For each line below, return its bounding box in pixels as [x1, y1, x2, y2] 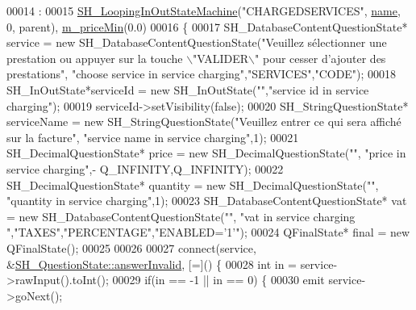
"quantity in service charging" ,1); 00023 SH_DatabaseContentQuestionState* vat [6, 192, 407, 209]
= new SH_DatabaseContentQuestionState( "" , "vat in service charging [6, 207, 356, 224]
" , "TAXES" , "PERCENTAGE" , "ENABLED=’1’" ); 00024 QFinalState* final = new [6, 224, 410, 241]
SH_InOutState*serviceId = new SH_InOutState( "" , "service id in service [6, 81, 369, 98]
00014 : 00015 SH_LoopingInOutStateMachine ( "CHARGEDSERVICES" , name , [6, 2, 401, 19]
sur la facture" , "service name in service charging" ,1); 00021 [6, 128, 299, 145]
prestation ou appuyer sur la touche [6, 49, 183, 66]
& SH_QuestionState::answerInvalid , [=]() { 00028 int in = [6, 255, 297, 272]
